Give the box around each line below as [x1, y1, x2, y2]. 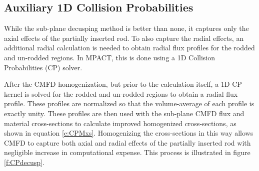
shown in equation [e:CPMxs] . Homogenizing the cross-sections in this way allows [4, 128, 253, 138]
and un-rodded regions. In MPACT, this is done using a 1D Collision [4, 52, 215, 62]
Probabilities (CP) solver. [4, 62, 82, 72]
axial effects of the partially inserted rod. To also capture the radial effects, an [4, 32, 244, 43]
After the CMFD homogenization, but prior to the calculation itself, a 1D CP [4, 79, 242, 89]
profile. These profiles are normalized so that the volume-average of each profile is [4, 98, 254, 109]
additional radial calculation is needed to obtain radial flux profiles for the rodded [4, 42, 255, 53]
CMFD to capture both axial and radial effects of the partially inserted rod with [4, 137, 251, 148]
